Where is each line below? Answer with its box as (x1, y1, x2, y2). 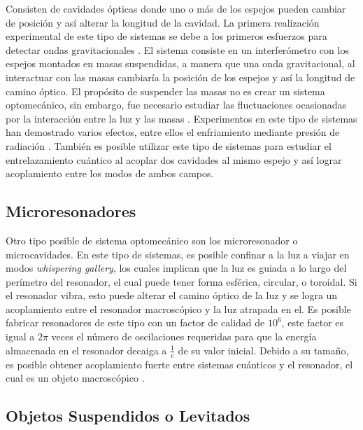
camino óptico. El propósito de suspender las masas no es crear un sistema (6, 83, 325, 98)
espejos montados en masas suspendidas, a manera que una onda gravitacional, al (6, 56, 355, 71)
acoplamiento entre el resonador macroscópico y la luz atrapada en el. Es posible (6, 301, 351, 316)
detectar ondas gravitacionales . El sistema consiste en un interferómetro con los (6, 42, 349, 57)
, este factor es (281, 315, 344, 330)
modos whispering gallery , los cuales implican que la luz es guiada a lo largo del (6, 261, 347, 275)
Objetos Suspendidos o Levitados (6, 405, 250, 426)
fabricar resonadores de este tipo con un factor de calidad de (6, 315, 265, 330)
